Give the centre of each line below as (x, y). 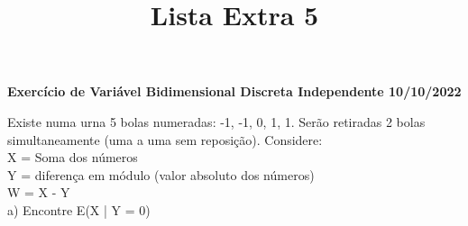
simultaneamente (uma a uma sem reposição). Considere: (165, 139)
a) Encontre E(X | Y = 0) (79, 209)
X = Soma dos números (73, 157)
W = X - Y (39, 192)
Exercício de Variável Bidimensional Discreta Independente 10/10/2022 (234, 91)
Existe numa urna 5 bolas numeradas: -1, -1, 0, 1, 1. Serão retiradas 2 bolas (216, 121)
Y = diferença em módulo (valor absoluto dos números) (161, 174)
